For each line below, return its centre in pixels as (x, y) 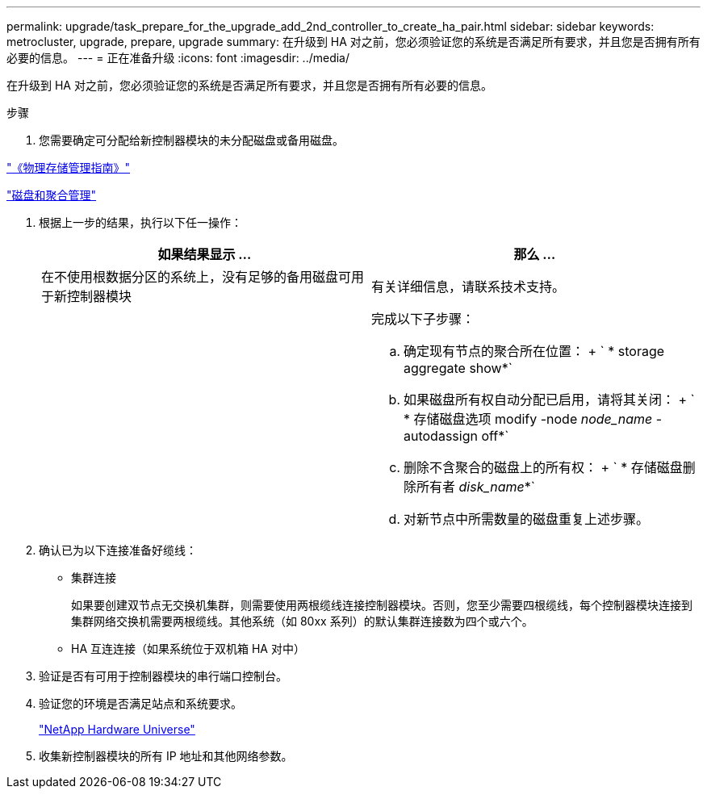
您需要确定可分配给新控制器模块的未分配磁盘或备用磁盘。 (191, 140)
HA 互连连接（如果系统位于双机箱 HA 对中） (188, 649)
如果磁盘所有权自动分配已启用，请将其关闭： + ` (549, 400)
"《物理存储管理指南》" (69, 167)
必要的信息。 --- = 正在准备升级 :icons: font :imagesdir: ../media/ (178, 58)
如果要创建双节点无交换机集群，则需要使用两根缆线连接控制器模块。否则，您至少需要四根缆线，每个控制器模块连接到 (382, 605)
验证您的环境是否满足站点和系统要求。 (140, 703)
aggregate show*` (458, 368)
